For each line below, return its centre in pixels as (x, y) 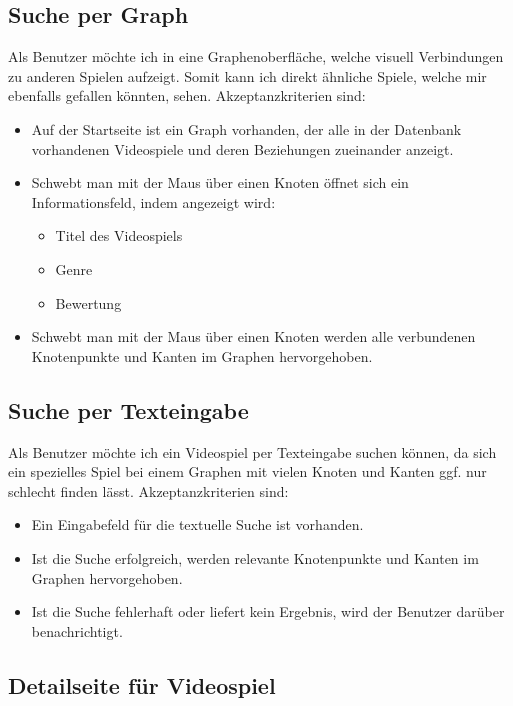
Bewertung (88, 302)
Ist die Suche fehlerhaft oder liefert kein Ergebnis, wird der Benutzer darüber (268, 611)
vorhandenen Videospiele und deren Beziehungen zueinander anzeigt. (242, 148)
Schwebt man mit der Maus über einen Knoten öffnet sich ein (220, 182)
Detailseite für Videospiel (142, 684)
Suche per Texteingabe (128, 409)
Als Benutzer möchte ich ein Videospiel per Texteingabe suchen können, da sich (252, 451)
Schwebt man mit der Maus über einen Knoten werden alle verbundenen (253, 336)
